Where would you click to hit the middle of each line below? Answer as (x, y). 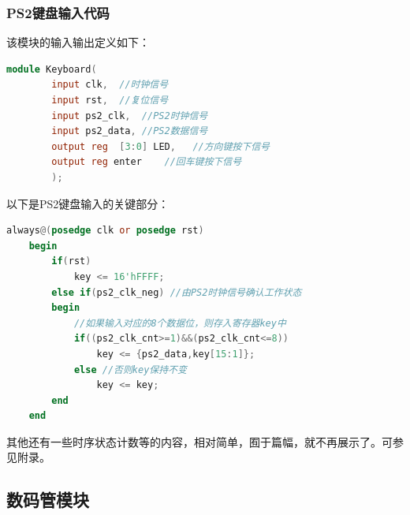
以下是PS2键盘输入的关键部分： (88, 203)
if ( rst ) (71, 261)
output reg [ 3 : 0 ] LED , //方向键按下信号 (160, 146)
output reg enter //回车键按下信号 (147, 162)
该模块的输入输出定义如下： (78, 42)
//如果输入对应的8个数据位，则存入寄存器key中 (180, 323)
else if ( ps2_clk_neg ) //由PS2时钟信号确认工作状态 (177, 292)
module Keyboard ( (52, 69)
